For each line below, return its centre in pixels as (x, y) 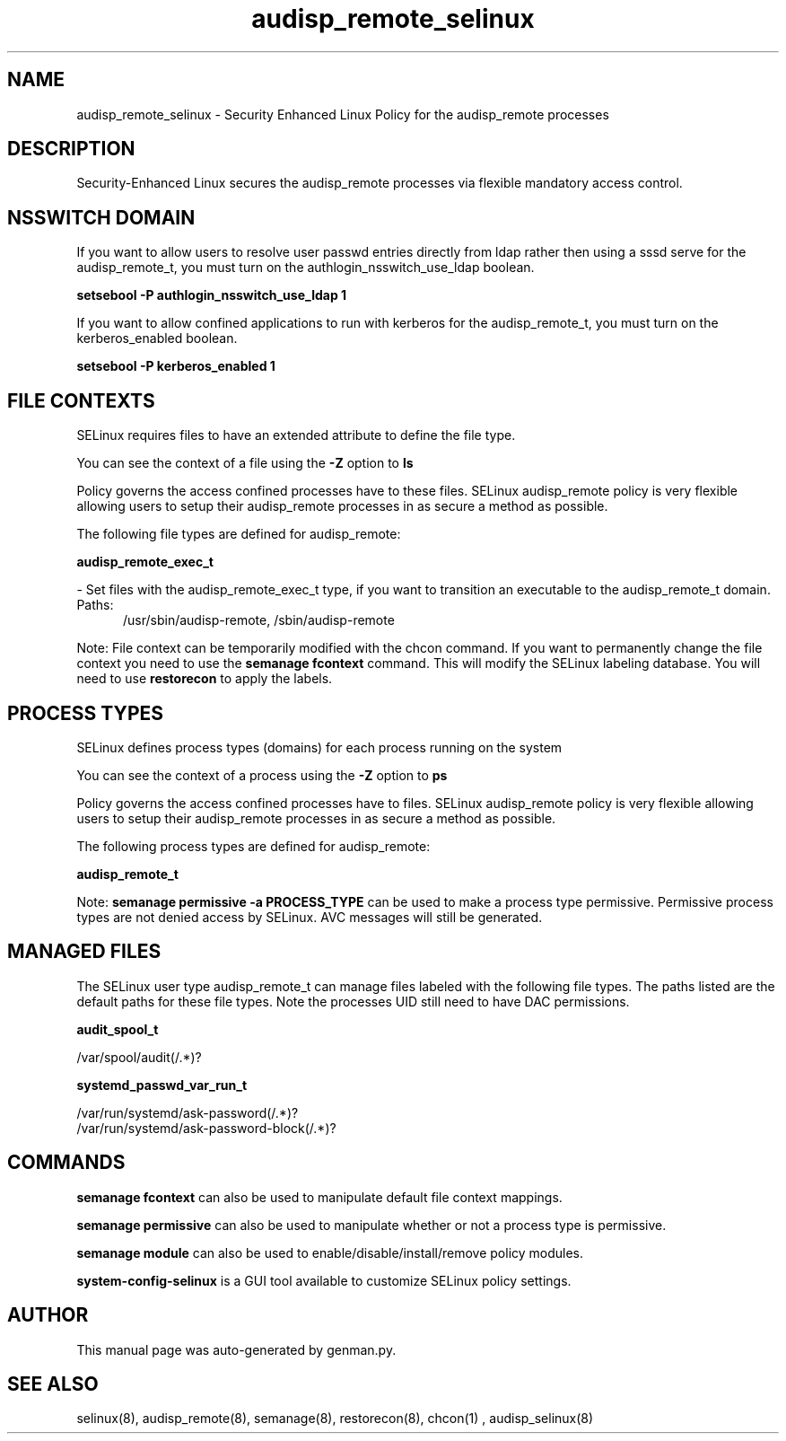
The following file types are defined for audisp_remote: (239, 534)
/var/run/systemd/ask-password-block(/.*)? (206, 1128)
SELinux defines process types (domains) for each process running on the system (319, 747)
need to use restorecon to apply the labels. (205, 679)
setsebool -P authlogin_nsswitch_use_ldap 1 (212, 295)
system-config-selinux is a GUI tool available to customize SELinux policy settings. (324, 1280)
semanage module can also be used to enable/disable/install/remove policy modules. (330, 1252)
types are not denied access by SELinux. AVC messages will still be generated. (310, 917)
